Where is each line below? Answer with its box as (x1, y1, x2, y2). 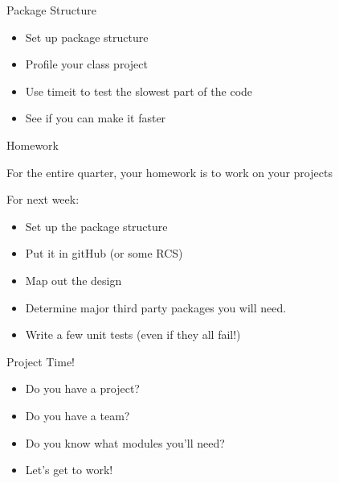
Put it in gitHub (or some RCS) (25, 245, 183, 262)
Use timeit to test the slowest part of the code (25, 82, 253, 99)
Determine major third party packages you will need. (25, 299, 287, 316)
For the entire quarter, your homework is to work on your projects (6, 163, 333, 180)
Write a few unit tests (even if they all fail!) (25, 326, 241, 343)
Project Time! (6, 353, 76, 369)
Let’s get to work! (25, 461, 113, 478)
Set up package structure (25, 28, 149, 45)
